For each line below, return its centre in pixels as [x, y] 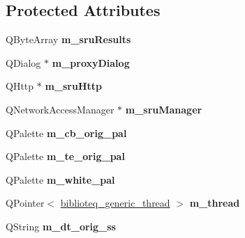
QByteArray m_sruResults [68, 39]
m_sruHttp [73, 86]
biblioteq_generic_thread [115, 203]
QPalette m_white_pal [60, 179]
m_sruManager [164, 109]
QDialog [23, 62]
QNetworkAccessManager [60, 109]
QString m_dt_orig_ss [61, 226]
